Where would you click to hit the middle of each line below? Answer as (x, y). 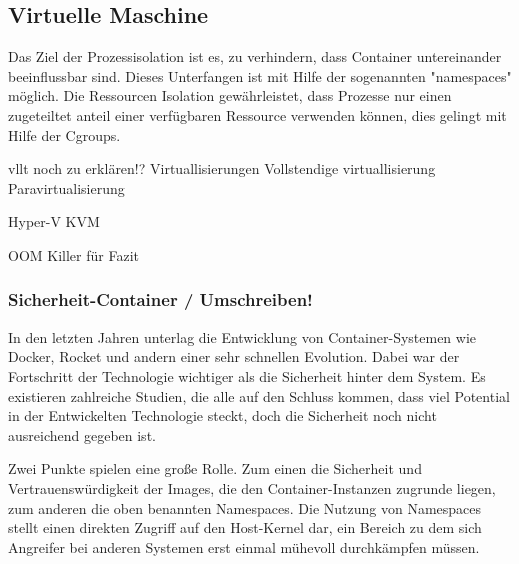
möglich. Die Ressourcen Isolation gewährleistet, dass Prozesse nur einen (230, 95)
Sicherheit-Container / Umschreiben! (160, 299)
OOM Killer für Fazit (73, 254)
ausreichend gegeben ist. (82, 434)
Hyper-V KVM (54, 221)
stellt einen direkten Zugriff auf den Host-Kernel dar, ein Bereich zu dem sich (245, 527)
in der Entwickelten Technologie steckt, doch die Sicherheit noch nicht (222, 415)
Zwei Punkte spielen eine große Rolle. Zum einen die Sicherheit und (215, 468)
